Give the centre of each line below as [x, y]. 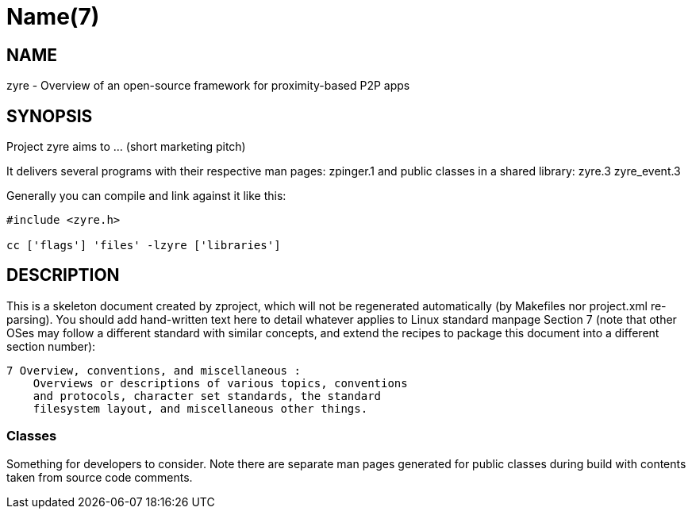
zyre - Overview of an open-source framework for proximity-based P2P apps [208, 86]
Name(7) [53, 17]
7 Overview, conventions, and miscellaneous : [154, 370]
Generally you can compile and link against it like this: [146, 196]
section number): [51, 346]
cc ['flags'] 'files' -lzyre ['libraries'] [144, 246]
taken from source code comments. [100, 477]
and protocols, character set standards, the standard [207, 396]
